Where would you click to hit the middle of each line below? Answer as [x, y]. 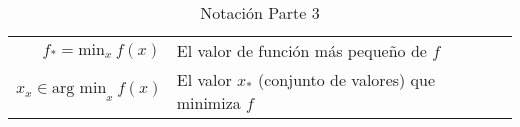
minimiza [208, 102]
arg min [79, 88]
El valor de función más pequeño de [301, 50]
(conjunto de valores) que [347, 79]
